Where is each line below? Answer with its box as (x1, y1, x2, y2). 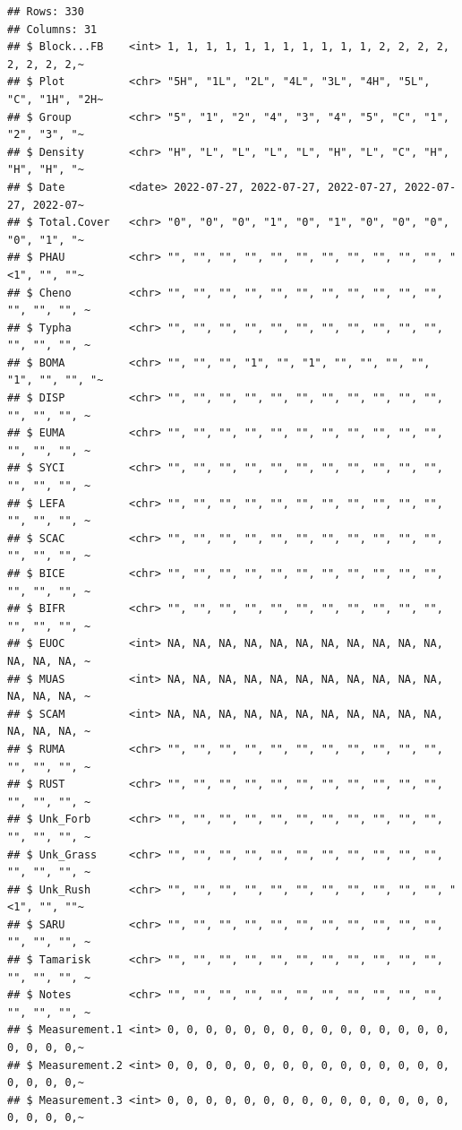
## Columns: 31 (7, 22, 98, 36)
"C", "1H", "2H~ (7, 92, 104, 106)
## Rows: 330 (7, 5, 84, 18)
